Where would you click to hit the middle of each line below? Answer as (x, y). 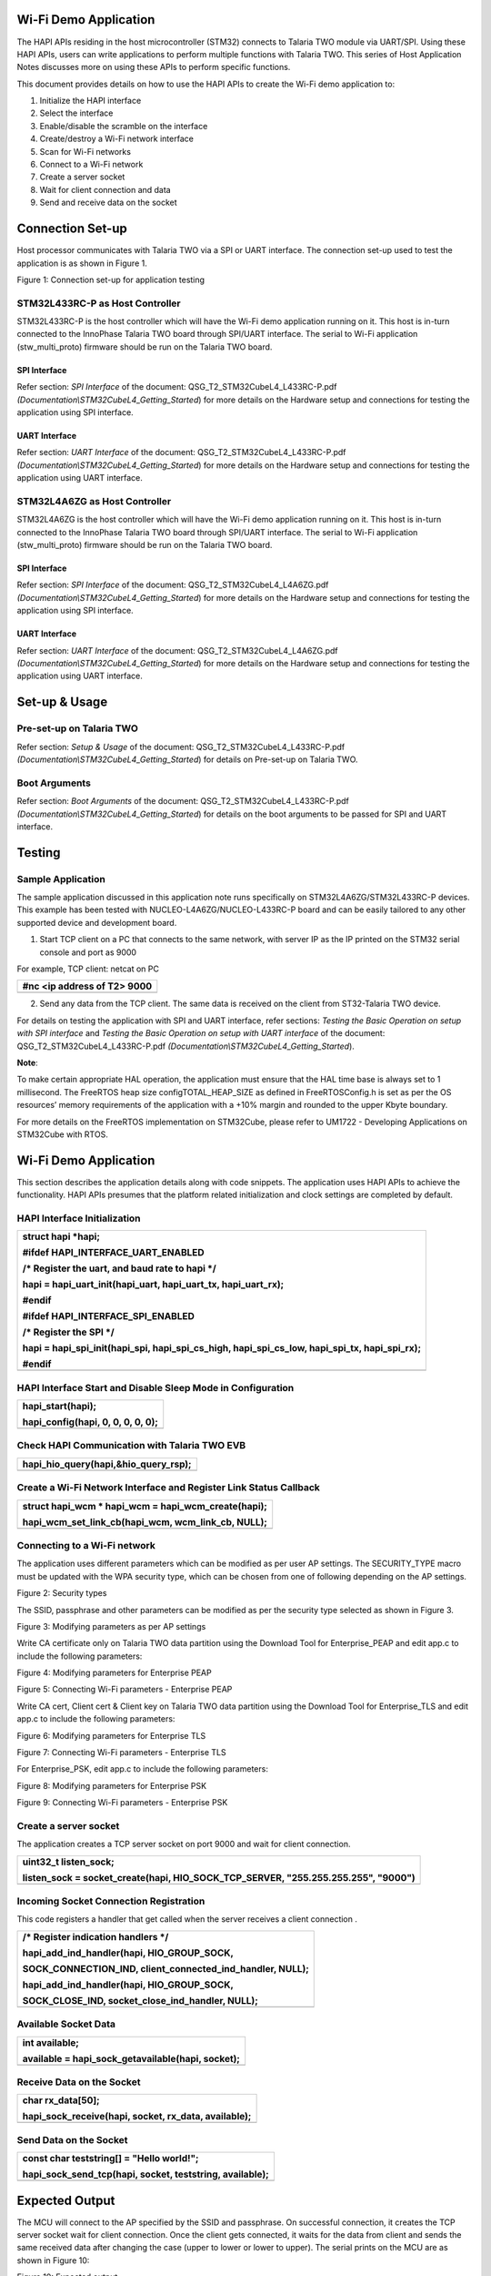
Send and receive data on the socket (108, 203)
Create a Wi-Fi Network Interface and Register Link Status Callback (168, 1488)
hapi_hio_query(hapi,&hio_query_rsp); (107, 1464)
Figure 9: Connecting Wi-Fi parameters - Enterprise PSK (122, 1803)
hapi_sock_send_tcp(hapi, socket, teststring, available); (145, 2174)
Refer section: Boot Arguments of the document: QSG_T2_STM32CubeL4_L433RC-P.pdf (183, 801)
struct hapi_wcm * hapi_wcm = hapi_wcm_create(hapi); (145, 1506)
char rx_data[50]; (61, 2100)
